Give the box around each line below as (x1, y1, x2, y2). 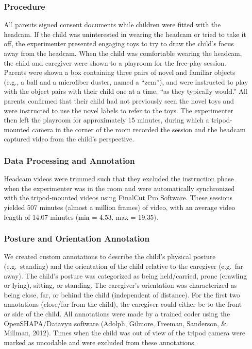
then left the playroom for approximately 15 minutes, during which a (4, 115, 209, 125)
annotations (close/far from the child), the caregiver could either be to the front (4, 299, 242, 309)
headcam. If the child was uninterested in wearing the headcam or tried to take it (4, 29, 246, 39)
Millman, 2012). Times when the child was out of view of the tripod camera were (4, 328, 245, 338)
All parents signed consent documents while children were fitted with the (4, 19, 221, 30)
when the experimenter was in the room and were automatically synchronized (4, 183, 235, 193)
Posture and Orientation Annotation (4, 232, 150, 244)
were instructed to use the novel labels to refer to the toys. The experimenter (4, 105, 234, 115)
